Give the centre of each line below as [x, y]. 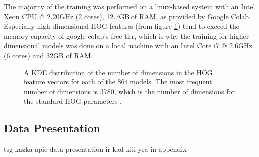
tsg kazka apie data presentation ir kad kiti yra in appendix [95, 149]
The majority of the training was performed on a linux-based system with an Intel [129, 6]
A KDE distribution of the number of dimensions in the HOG [118, 72]
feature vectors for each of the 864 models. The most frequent [118, 82]
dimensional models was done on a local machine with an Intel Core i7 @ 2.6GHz [128, 45]
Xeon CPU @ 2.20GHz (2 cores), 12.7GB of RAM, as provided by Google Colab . [127, 16]
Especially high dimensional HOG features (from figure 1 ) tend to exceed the [122, 26]
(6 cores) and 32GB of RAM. [48, 55]
